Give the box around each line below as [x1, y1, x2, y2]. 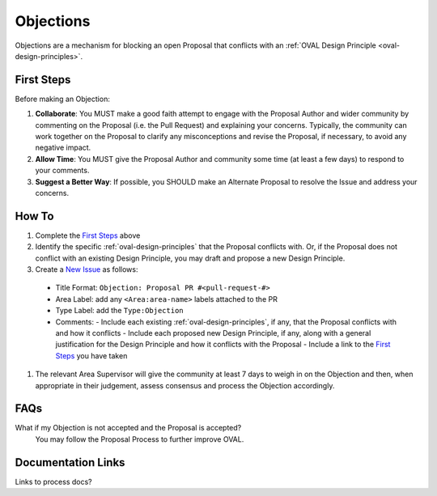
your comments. [35, 166, 90, 176]
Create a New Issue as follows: [35, 265, 138, 274]
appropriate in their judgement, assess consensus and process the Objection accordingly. [35, 380, 335, 390]
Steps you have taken [55, 350, 128, 360]
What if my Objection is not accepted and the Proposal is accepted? [15, 423, 242, 433]
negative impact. [35, 142, 91, 153]
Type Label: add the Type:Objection [55, 306, 184, 316]
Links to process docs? [15, 477, 92, 486]
